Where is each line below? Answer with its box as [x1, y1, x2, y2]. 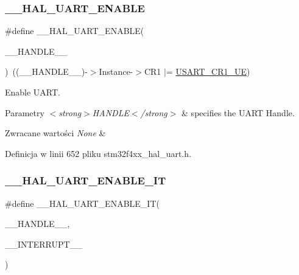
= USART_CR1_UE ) [166, 65, 250, 78]
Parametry [5, 106, 44, 119]
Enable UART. [5, 86, 61, 98]
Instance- [99, 65, 133, 78]
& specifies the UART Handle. [181, 106, 295, 119]
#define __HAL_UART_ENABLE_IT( [5, 197, 160, 209]
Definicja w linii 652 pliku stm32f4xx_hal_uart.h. [5, 147, 192, 159]
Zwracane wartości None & [5, 127, 106, 139]
